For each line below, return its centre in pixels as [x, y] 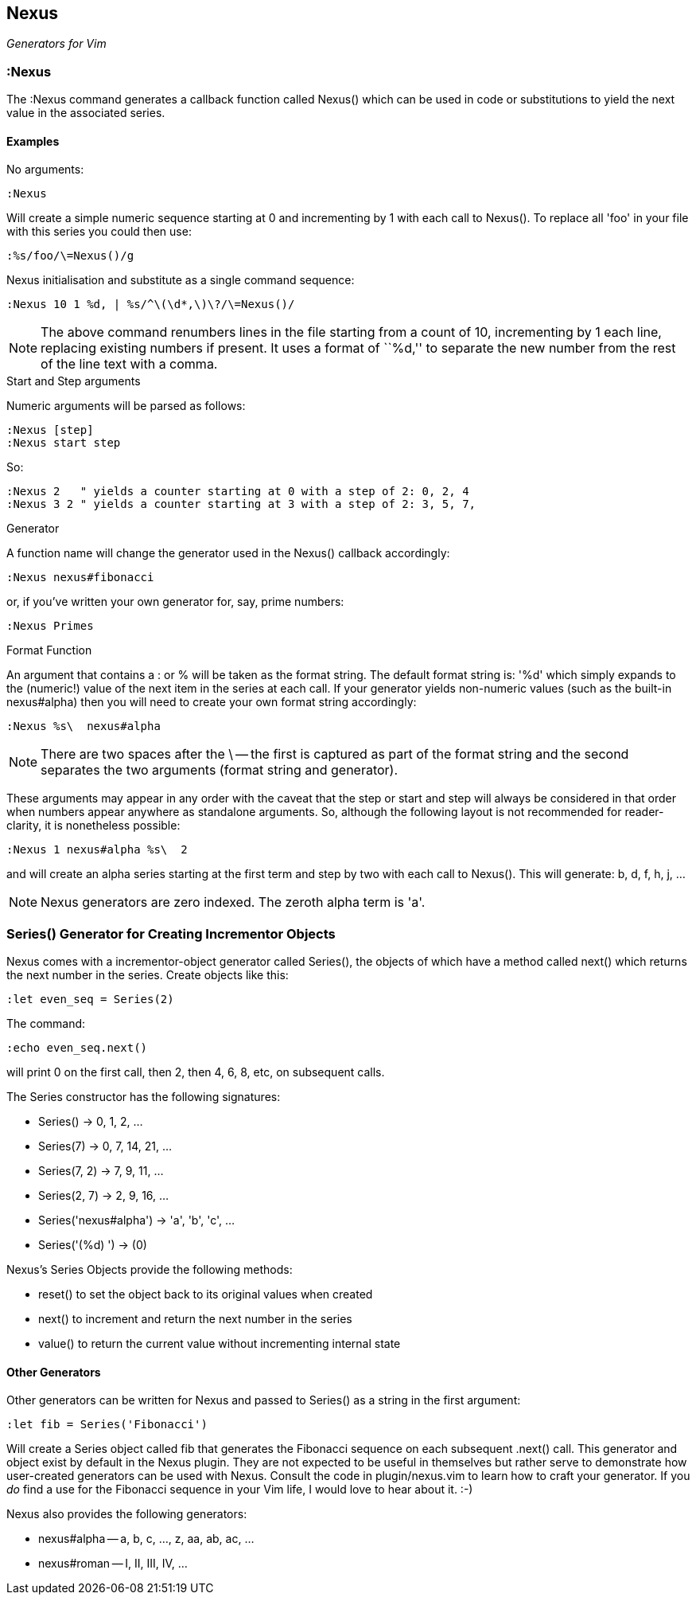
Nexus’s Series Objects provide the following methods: [150, 1270]
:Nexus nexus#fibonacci [80, 578]
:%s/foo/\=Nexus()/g [70, 256]
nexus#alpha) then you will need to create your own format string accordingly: [212, 702]
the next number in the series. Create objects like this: [148, 975]
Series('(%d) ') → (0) [93, 1245]
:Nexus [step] [50, 430]
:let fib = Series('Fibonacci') [107, 1425]
